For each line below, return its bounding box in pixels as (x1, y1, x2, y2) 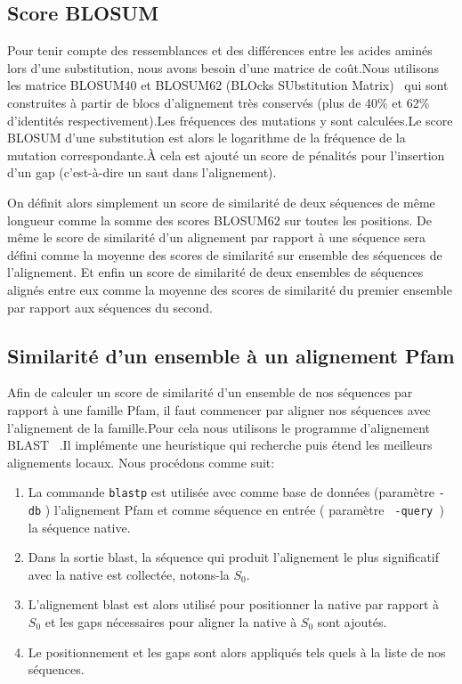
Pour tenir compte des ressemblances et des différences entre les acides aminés (7, 41, 433, 60)
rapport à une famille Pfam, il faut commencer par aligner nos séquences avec (7, 400, 431, 419)
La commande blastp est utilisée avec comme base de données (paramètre (28, 483, 434, 501)
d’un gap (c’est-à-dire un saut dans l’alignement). (7, 163, 277, 182)
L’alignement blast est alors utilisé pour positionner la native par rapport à (28, 595, 440, 614)
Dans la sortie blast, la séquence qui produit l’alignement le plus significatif (28, 548, 439, 566)
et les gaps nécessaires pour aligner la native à (45, 612, 297, 631)
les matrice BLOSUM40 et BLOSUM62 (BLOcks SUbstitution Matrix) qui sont (7, 76, 449, 94)
